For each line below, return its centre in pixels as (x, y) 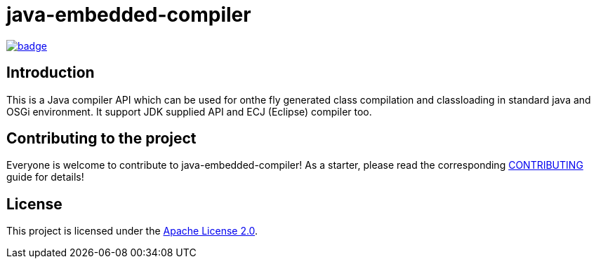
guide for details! (45, 177)
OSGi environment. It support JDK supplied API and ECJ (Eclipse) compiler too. (189, 111)
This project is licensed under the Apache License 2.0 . (132, 231)
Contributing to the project (101, 139)
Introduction (51, 73)
